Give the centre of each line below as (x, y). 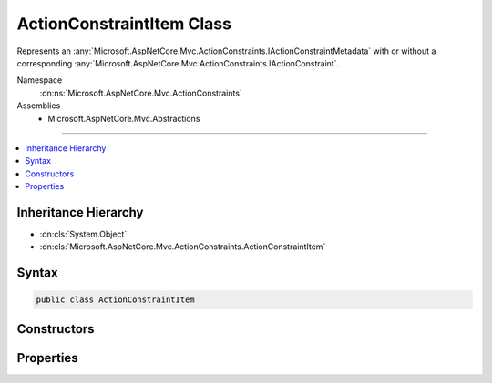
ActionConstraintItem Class (124, 24)
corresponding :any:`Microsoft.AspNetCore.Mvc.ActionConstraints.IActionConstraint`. (178, 63)
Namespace (40, 80)
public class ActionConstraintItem (115, 300)
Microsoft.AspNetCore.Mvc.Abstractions (124, 118)
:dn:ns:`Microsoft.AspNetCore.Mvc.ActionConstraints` (141, 93)
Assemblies (39, 106)
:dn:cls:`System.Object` (83, 234)
